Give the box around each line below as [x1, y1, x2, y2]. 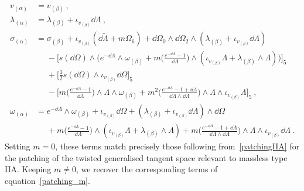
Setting [5, 140, 30, 152]
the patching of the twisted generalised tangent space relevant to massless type [5, 151, 288, 163]
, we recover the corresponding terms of [76, 163, 218, 175]
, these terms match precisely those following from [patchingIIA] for [55, 140, 300, 152]
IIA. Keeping [5, 163, 52, 175]
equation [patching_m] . [5, 174, 90, 186]
